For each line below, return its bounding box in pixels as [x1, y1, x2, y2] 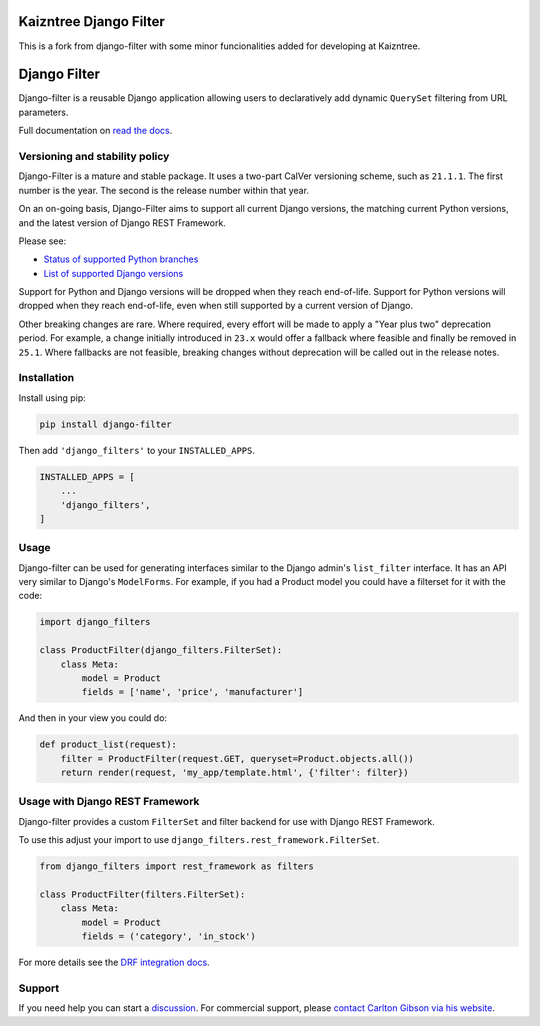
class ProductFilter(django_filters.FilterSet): [39, 645, 283, 656]
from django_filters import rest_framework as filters [39, 861, 314, 872]
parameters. [18, 106, 69, 118]
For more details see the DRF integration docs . [18, 956, 210, 969]
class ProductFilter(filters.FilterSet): [39, 889, 246, 900]
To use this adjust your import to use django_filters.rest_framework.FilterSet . [18, 834, 380, 846]
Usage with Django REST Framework [18, 795, 200, 809]
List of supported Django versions [43, 267, 184, 279]
